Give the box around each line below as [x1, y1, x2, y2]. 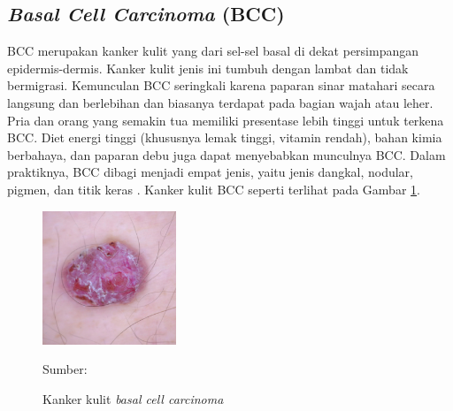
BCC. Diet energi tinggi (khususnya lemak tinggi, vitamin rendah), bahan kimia [7, 128, 442, 147]
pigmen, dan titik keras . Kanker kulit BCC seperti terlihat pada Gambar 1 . [7, 179, 420, 198]
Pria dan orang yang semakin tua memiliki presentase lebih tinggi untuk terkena [7, 110, 444, 129]
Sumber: [42, 360, 88, 378]
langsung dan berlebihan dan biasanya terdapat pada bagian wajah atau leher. [7, 93, 434, 111]
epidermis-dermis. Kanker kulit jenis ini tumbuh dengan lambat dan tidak [7, 58, 409, 77]
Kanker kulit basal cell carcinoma [42, 389, 224, 407]
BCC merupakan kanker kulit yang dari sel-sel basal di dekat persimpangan [7, 42, 419, 60]
